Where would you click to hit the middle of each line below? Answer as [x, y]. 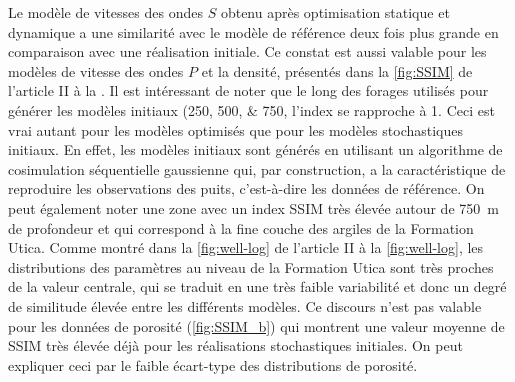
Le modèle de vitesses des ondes [105, 12]
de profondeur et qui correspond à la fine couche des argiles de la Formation [241, 227]
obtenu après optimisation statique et [335, 12]
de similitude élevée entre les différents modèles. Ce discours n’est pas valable [245, 305]
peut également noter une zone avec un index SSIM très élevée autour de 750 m [253, 207]
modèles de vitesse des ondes [96, 70]
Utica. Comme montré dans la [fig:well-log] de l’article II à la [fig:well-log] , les [246, 247]
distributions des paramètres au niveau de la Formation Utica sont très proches [251, 266]
